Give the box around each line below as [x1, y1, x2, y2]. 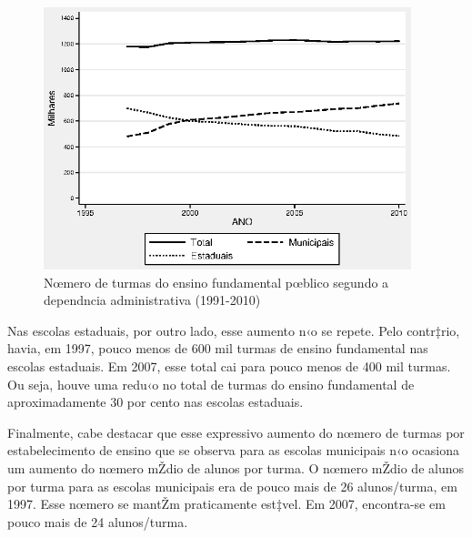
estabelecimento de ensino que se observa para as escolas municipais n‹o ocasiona [7, 441, 459, 460]
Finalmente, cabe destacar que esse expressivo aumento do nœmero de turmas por [7, 422, 465, 442]
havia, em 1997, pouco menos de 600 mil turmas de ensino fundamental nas [7, 339, 428, 358]
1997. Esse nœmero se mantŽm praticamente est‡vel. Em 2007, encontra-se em [7, 494, 446, 513]
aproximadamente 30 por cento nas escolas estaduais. [7, 392, 304, 411]
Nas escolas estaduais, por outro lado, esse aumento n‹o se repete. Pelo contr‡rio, [7, 320, 460, 340]
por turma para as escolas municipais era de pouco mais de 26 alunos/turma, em [7, 476, 457, 495]
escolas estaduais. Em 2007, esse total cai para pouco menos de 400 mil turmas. [7, 356, 451, 375]
